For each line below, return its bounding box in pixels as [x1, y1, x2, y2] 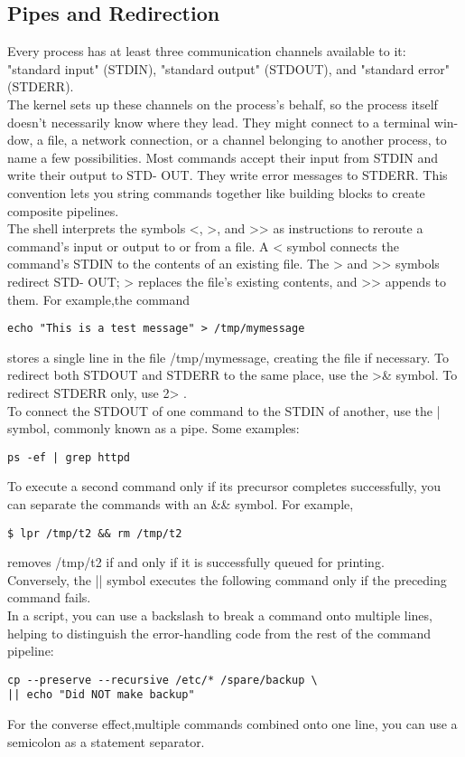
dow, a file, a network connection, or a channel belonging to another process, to [7, 130, 447, 149]
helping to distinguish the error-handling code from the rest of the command [7, 623, 432, 642]
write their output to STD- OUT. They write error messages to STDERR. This [7, 166, 448, 185]
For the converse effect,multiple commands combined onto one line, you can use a [7, 714, 458, 733]
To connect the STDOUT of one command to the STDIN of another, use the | [7, 401, 441, 420]
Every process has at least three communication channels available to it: [7, 42, 406, 61]
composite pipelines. [7, 201, 119, 220]
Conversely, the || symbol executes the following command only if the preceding [7, 570, 447, 589]
